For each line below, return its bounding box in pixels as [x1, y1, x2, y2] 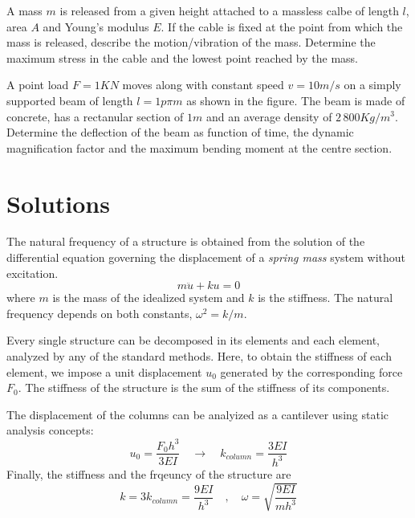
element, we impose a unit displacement [6, 363, 202, 380]
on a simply [344, 76, 401, 93]
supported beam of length [6, 92, 133, 108]
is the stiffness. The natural [258, 289, 393, 306]
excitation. [6, 264, 59, 281]
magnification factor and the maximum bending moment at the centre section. [6, 139, 393, 156]
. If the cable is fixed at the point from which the [161, 18, 403, 35]
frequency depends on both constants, [6, 304, 193, 321]
